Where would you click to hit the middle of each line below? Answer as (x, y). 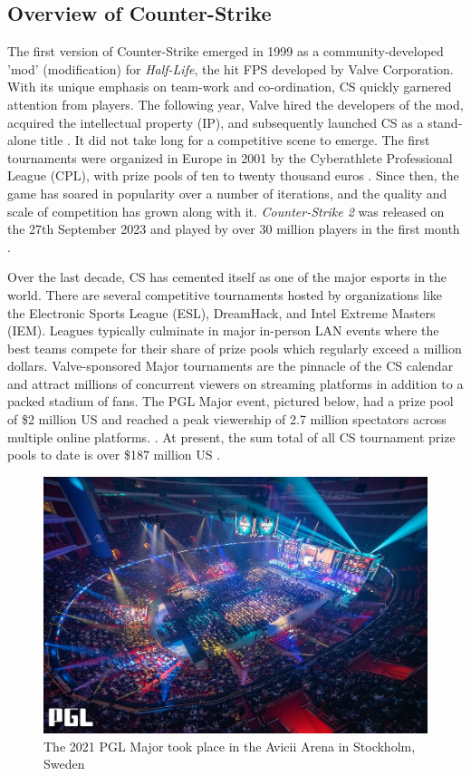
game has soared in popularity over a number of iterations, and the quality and (227, 193)
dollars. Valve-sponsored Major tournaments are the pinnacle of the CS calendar (231, 366)
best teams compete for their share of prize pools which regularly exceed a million (235, 348)
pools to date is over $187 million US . (114, 455)
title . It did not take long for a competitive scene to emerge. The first (235, 140)
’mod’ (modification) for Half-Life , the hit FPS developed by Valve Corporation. (231, 68)
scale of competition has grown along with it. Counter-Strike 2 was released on (226, 211)
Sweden (64, 764)
